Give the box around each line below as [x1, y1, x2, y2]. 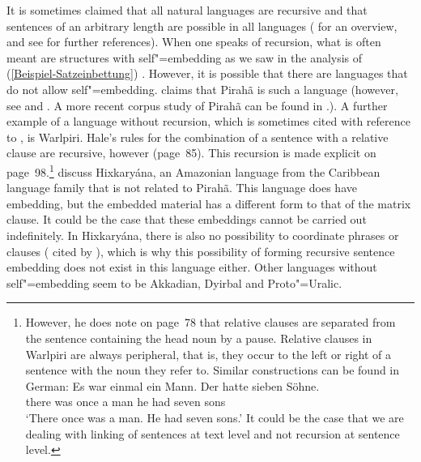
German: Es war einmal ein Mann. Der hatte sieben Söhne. [25, 377, 320, 394]
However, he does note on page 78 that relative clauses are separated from [25, 314, 396, 331]
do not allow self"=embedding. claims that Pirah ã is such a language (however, [6, 80, 398, 97]
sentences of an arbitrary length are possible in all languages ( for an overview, [6, 17, 398, 34]
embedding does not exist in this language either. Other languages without [6, 259, 377, 276]
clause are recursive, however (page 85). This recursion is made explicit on [6, 144, 376, 161]
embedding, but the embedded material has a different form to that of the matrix [6, 195, 411, 212]
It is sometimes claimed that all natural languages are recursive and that [6, 2, 368, 18]
